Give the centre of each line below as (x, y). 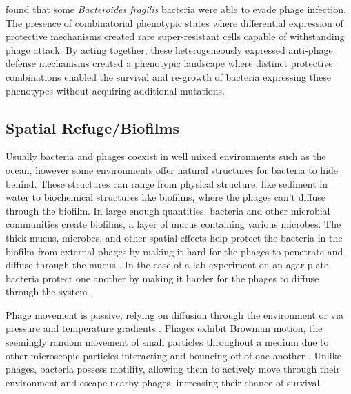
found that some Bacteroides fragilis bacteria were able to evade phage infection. (176, 9)
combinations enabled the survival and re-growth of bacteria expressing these (168, 76)
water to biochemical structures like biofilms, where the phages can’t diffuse (166, 197)
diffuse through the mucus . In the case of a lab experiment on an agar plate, (169, 265)
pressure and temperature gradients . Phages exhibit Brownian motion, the (164, 328)
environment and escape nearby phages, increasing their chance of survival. (164, 382)
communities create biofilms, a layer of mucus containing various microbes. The (173, 224)
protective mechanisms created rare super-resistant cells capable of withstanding (175, 36)
